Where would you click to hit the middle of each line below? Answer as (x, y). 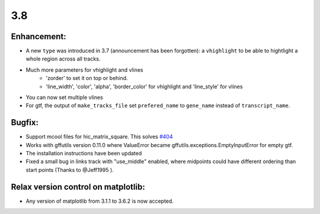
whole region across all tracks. (63, 59)
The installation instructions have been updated (84, 154)
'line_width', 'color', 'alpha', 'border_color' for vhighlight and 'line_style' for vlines (144, 87)
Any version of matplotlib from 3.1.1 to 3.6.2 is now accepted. (100, 201)
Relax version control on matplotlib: (78, 187)
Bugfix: (25, 122)
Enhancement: (39, 36)
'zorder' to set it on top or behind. (87, 78)
